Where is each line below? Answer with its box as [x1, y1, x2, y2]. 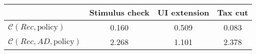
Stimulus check [89, 6, 150, 18]
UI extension [157, 6, 209, 18]
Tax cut [217, 6, 248, 18]
